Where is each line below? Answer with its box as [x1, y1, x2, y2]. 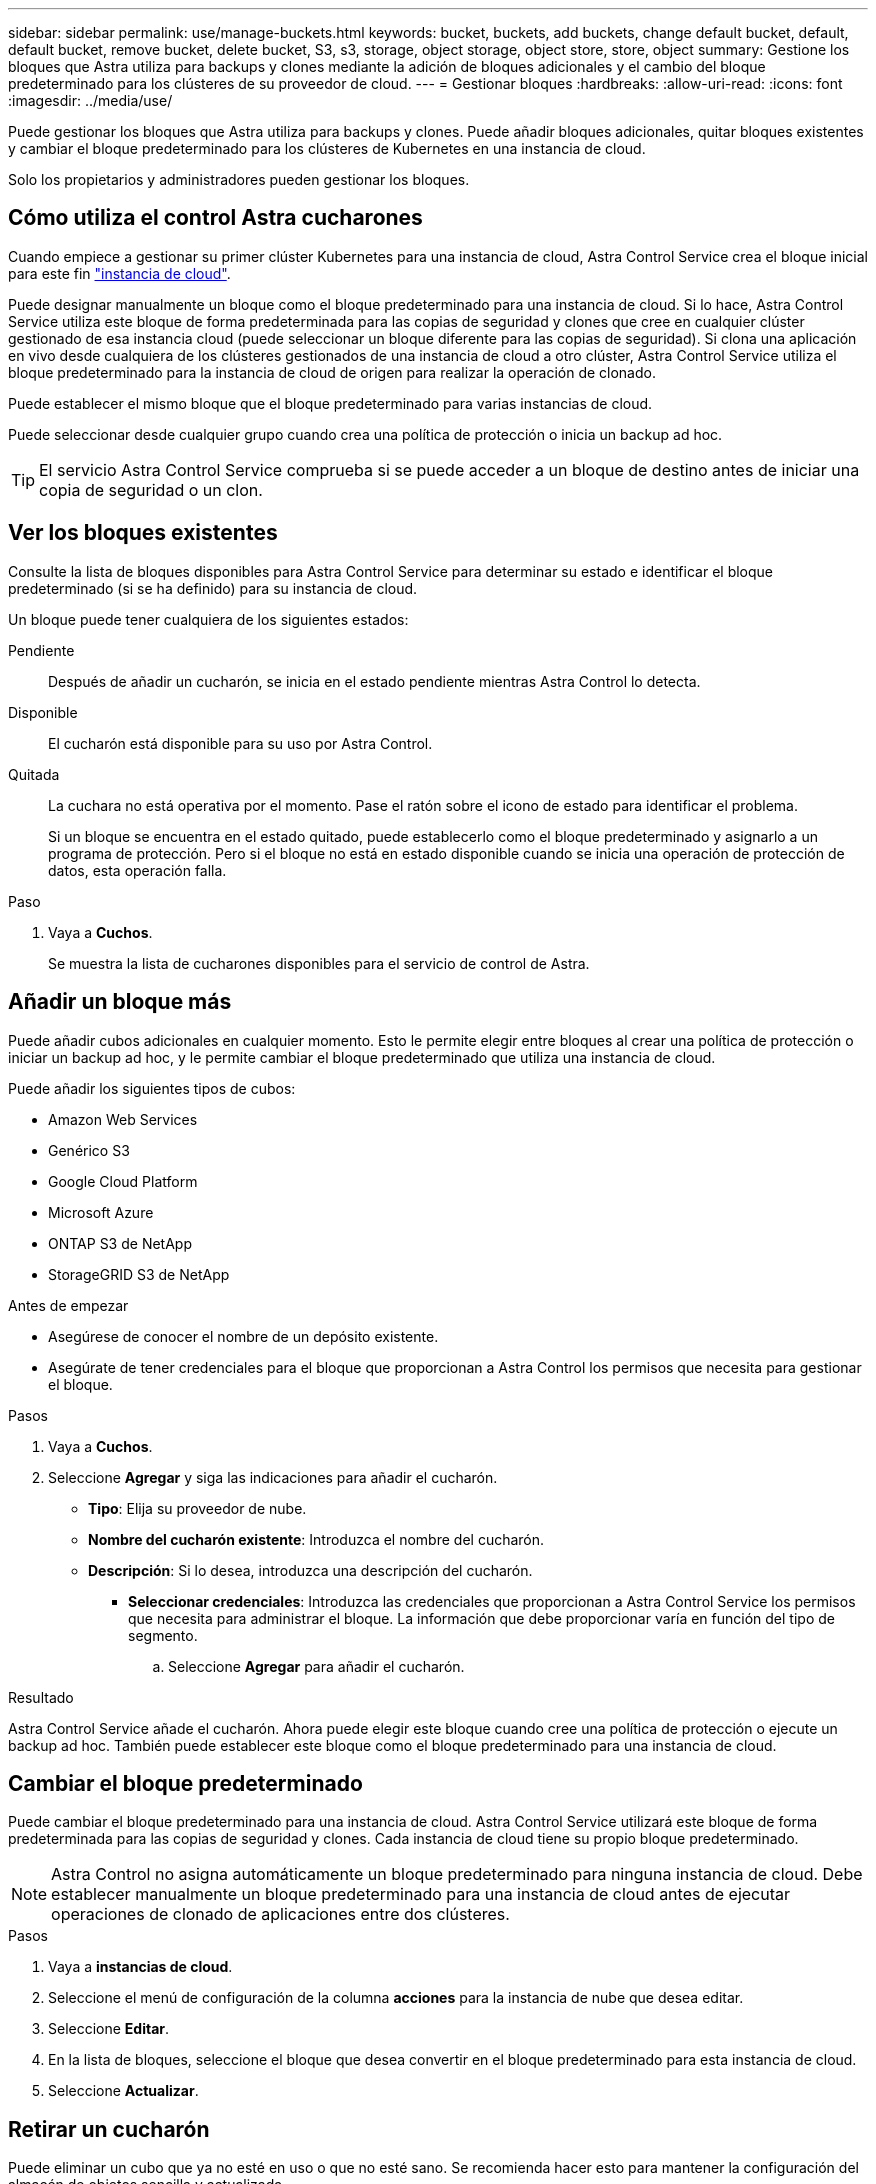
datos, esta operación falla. [48, 861, 227, 879]
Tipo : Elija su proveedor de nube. [88, 1499, 307, 1517]
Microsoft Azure [48, 1203, 154, 1221]
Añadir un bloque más [8, 989, 232, 1015]
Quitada [8, 765, 60, 783]
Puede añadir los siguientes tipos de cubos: [8, 1079, 296, 1097]
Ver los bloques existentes [8, 520, 278, 546]
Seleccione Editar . [48, 2020, 170, 2038]
